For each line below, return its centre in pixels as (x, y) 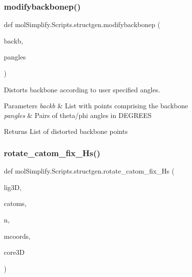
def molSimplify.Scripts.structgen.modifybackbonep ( (82, 24)
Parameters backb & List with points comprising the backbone (96, 106)
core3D (14, 252)
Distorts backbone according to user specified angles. (82, 89)
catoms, (15, 203)
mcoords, (17, 236)
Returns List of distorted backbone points (66, 131)
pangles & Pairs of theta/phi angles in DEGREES (78, 115)
